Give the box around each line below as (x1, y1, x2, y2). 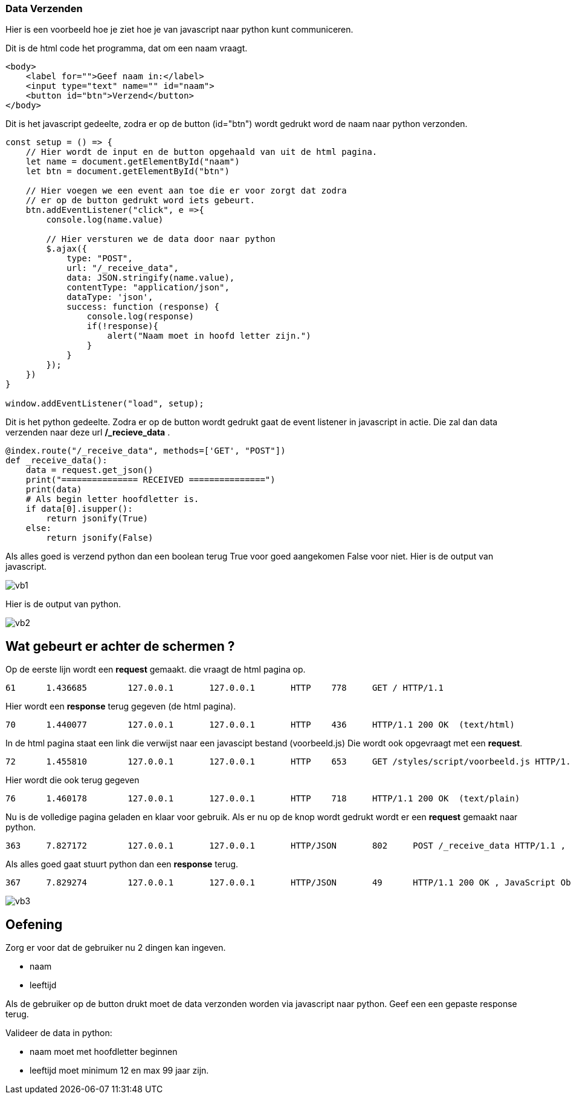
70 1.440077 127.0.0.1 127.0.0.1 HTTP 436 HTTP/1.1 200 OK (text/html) (5, 720, 515, 730)
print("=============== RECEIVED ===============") (25, 475, 276, 485)
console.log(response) (86, 311, 194, 322)
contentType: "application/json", (66, 282, 230, 293)
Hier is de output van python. (5, 599, 121, 610)
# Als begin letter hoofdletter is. (25, 494, 199, 504)
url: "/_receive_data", (66, 263, 179, 273)
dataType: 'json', (66, 292, 153, 302)
